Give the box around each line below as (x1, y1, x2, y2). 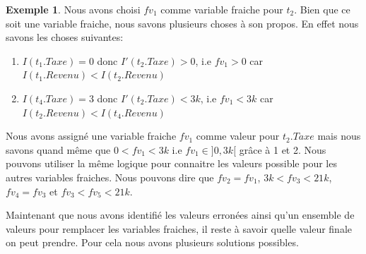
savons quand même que (6, 142, 111, 157)
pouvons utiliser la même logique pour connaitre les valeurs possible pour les (6, 156, 337, 171)
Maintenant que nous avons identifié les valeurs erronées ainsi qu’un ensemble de (6, 207, 355, 222)
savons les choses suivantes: (6, 30, 124, 44)
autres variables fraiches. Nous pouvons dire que (6, 169, 214, 184)
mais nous (317, 128, 361, 143)
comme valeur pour (196, 128, 280, 143)
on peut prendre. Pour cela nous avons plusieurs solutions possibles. (6, 235, 299, 250)
